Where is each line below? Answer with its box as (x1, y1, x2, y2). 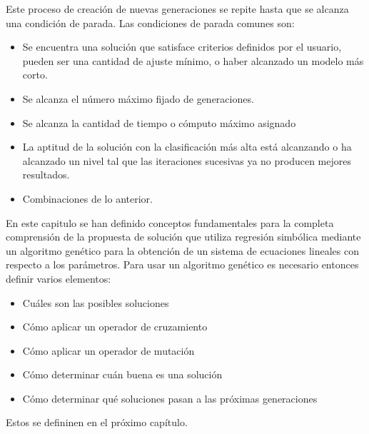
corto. (22, 67, 48, 82)
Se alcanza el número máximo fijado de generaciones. (22, 91, 254, 106)
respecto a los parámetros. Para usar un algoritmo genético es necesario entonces (6, 257, 359, 272)
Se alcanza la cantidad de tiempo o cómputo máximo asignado (22, 115, 296, 130)
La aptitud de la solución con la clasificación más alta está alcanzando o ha (22, 139, 352, 154)
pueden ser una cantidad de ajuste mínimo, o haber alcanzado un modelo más (22, 53, 364, 68)
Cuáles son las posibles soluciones (22, 295, 169, 310)
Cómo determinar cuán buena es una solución (22, 367, 223, 382)
